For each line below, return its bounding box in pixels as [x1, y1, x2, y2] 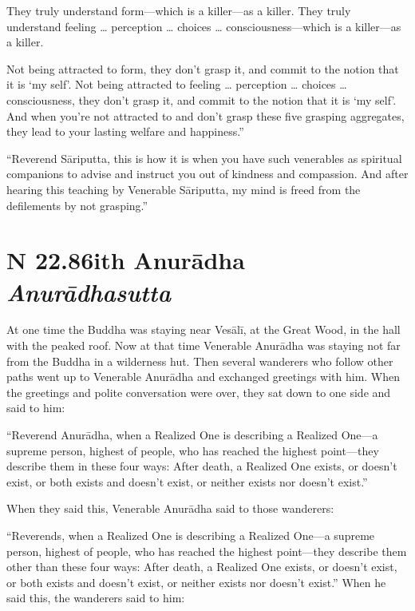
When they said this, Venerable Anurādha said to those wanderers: [6, 500, 334, 517]
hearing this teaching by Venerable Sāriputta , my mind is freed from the [6, 181, 361, 197]
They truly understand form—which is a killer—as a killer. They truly [6, 2, 351, 18]
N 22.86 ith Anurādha [6, 244, 245, 276]
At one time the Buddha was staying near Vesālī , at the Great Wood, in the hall [6, 321, 401, 338]
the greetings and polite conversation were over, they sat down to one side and [6, 383, 391, 400]
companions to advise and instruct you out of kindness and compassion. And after [6, 165, 409, 182]
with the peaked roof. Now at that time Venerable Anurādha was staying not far [6, 337, 401, 354]
